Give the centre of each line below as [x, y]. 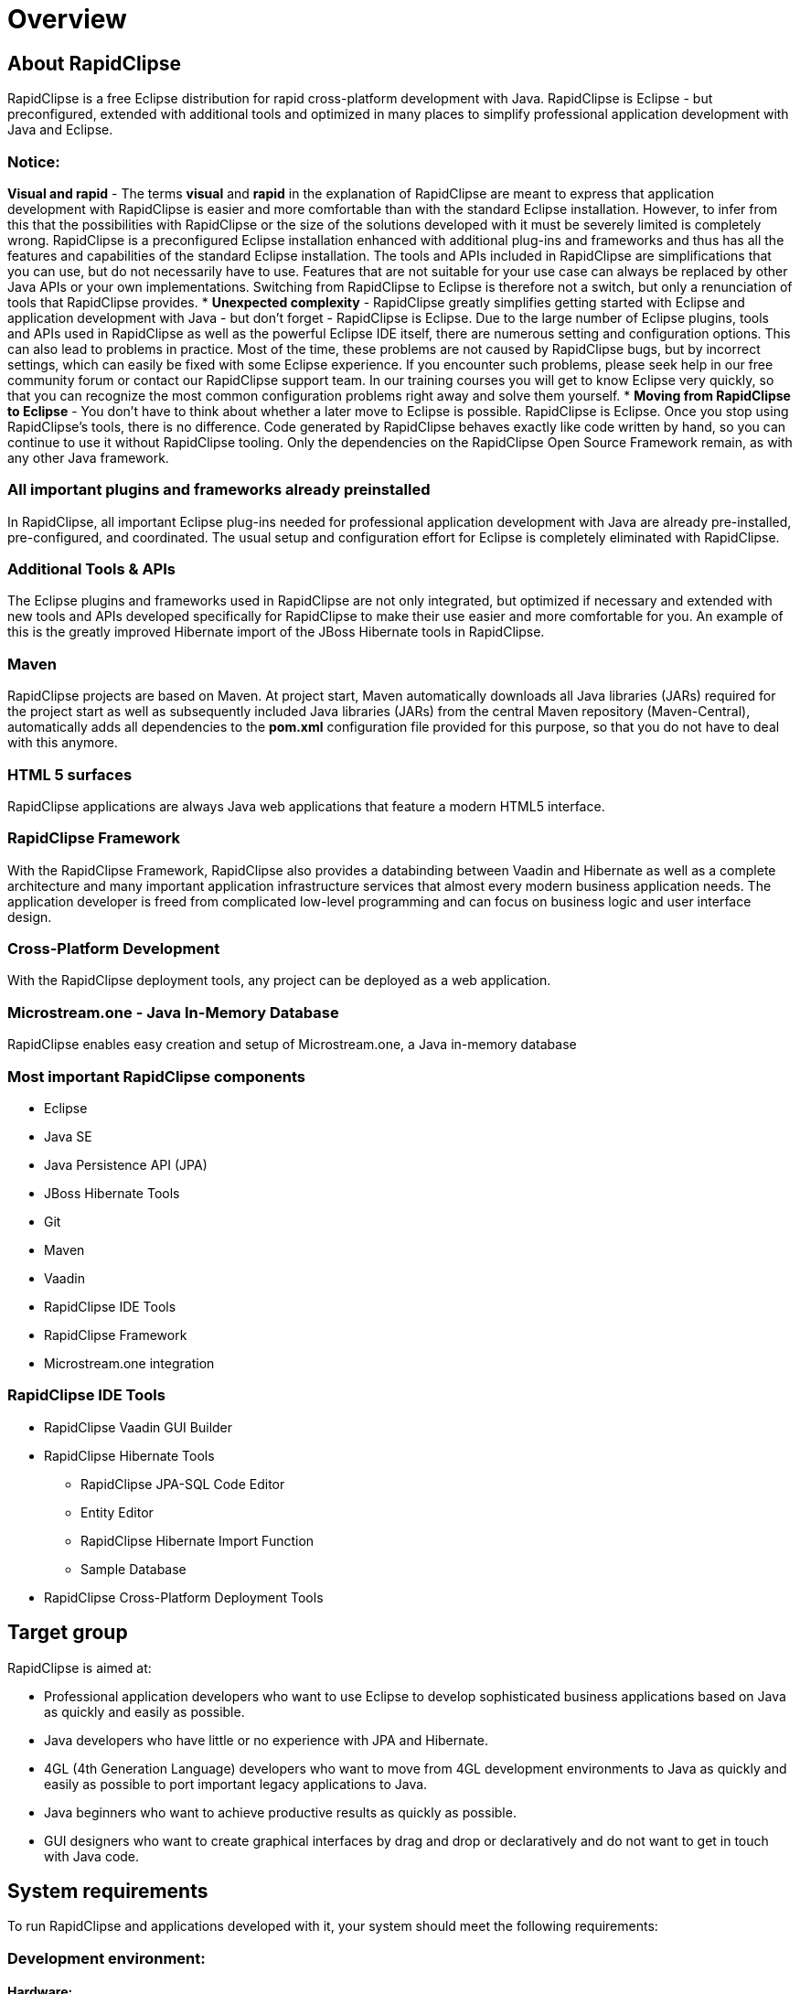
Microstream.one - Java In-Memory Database [173, 1012]
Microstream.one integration [129, 1363]
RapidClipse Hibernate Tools [129, 1455]
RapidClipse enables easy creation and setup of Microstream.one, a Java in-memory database [292, 1045]
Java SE [68, 1136]
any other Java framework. [88, 457]
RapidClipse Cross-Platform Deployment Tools [184, 1597]
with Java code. [92, 1856]
